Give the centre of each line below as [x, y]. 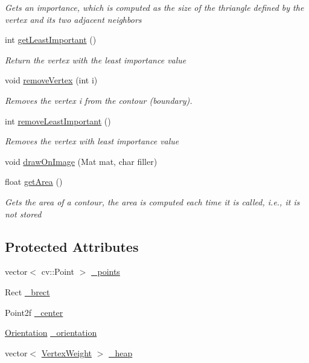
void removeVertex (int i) [51, 80]
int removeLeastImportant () [58, 120]
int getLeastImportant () [51, 40]
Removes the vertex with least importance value [92, 141]
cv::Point [58, 271]
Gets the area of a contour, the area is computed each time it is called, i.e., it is [152, 201]
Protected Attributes [72, 246]
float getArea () [34, 181]
